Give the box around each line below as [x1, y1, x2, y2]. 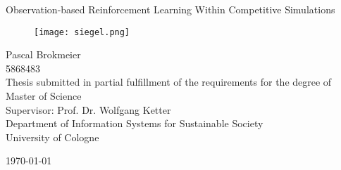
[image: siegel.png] [34, 27, 130, 37]
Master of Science [6, 89, 82, 103]
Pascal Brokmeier [6, 47, 81, 62]
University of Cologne [6, 129, 99, 144]
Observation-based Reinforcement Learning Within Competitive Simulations [6, 2, 335, 16]
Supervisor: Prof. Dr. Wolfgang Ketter [6, 102, 171, 117]
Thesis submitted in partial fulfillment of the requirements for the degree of [6, 74, 332, 89]
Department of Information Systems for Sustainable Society [6, 116, 263, 131]
